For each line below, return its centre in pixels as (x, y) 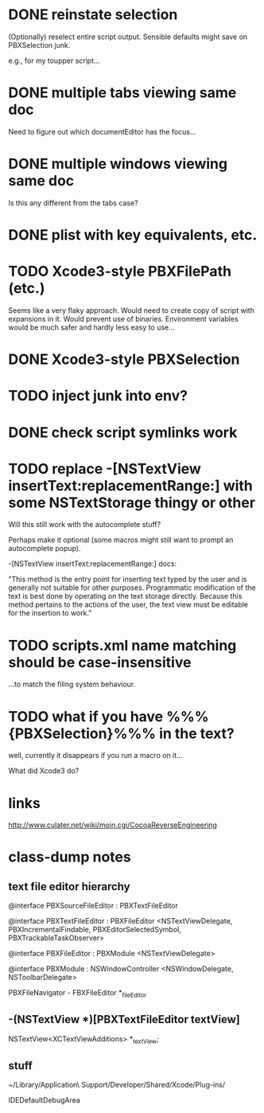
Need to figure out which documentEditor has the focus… (102, 131)
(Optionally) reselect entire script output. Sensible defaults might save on (128, 37)
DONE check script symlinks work (123, 432)
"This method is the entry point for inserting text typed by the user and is (128, 580)
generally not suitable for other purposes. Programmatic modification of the (132, 588)
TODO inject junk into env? (98, 396)
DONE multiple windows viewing (118, 164)
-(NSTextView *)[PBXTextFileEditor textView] (124, 1019)
